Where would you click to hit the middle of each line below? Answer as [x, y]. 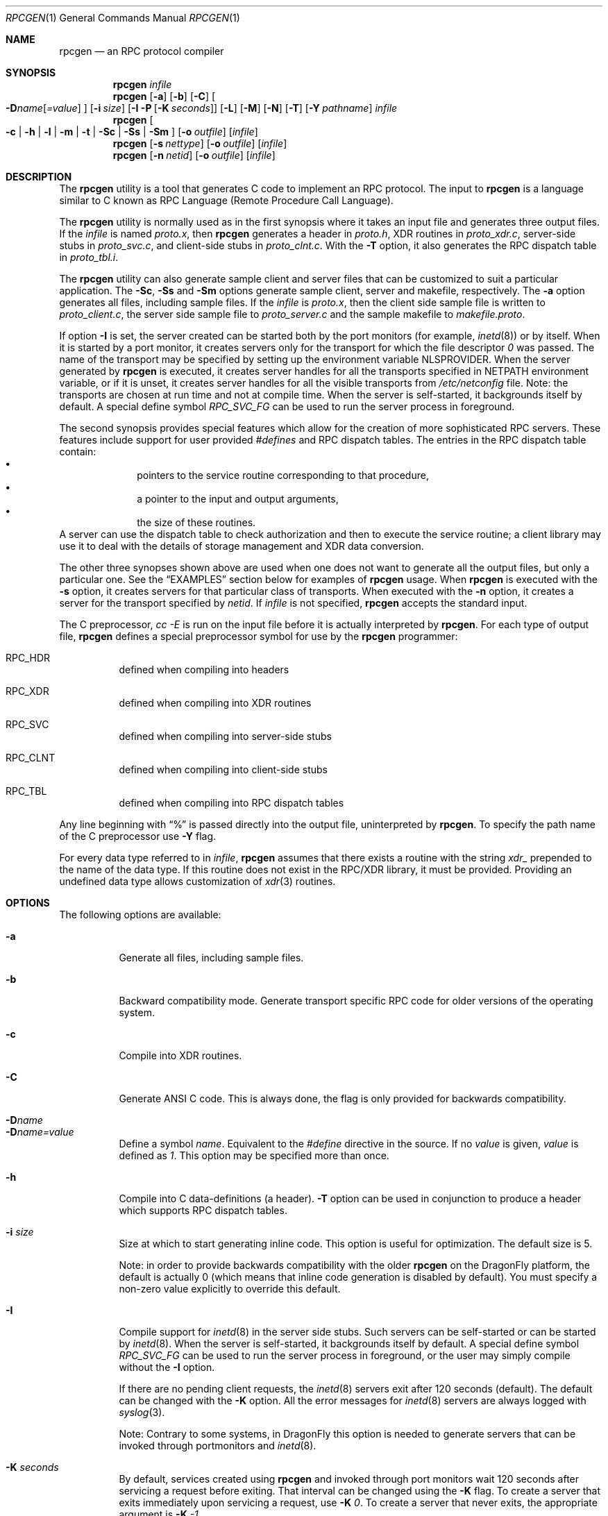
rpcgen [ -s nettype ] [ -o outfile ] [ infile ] [200, 143]
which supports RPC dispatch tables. [203, 1210]
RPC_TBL [26, 791]
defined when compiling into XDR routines [215, 703]
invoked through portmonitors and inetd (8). [218, 1446]
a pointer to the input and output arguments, [238, 499]
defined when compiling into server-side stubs [225, 736]
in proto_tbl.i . [89, 257]
